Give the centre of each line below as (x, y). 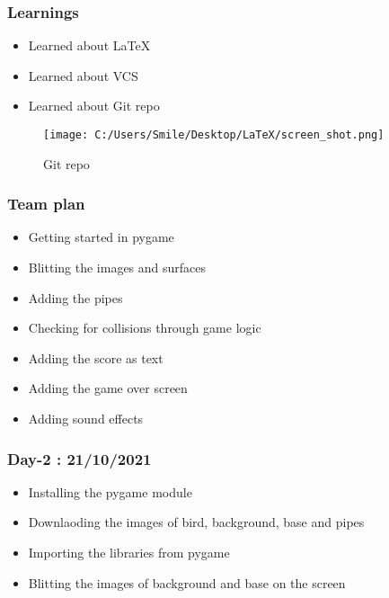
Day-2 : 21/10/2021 (80, 458)
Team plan (46, 204)
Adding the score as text (96, 357)
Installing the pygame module (110, 491)
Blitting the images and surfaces (117, 268)
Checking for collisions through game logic (145, 328)
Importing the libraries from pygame (129, 553)
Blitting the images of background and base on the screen (187, 582)
